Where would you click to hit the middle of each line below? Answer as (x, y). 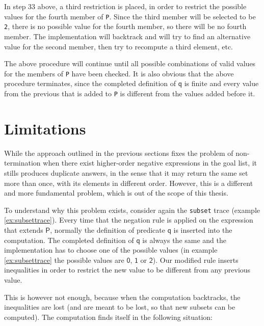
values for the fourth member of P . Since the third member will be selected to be (130, 16)
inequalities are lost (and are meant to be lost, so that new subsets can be (120, 307)
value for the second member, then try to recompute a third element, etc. (119, 46)
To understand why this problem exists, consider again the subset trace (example (132, 210)
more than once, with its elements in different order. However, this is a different (129, 183)
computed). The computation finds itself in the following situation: (108, 317)
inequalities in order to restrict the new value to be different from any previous (127, 270)
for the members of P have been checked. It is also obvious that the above (119, 73)
